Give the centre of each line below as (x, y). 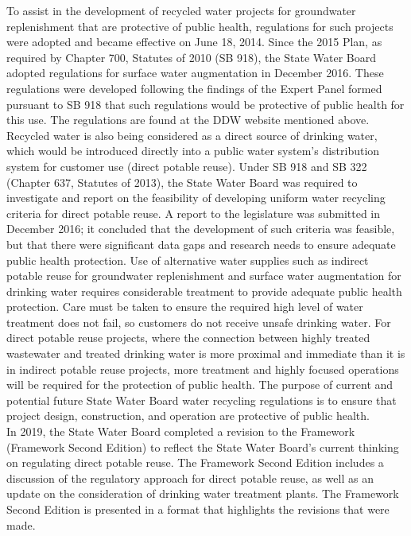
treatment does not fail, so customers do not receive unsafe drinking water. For (199, 322)
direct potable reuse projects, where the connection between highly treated (188, 338)
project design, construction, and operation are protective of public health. (188, 416)
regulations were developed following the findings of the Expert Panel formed (194, 88)
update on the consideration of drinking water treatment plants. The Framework (203, 493)
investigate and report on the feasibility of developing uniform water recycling (196, 198)
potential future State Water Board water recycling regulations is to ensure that (202, 400)
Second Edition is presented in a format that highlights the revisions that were (198, 509)
